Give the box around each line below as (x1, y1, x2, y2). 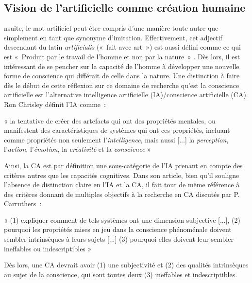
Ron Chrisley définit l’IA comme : (4, 99, 106, 109)
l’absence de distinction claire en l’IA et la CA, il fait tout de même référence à (4, 179, 240, 190)
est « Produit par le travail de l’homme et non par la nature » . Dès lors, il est (4, 51, 240, 61)
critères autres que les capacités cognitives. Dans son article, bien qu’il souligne (4, 170, 239, 180)
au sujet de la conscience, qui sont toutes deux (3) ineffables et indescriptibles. (4, 269, 237, 279)
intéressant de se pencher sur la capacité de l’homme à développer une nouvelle (4, 61, 239, 71)
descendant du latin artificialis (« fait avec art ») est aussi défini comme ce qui (4, 42, 241, 52)
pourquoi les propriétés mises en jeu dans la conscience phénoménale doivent (4, 224, 232, 234)
